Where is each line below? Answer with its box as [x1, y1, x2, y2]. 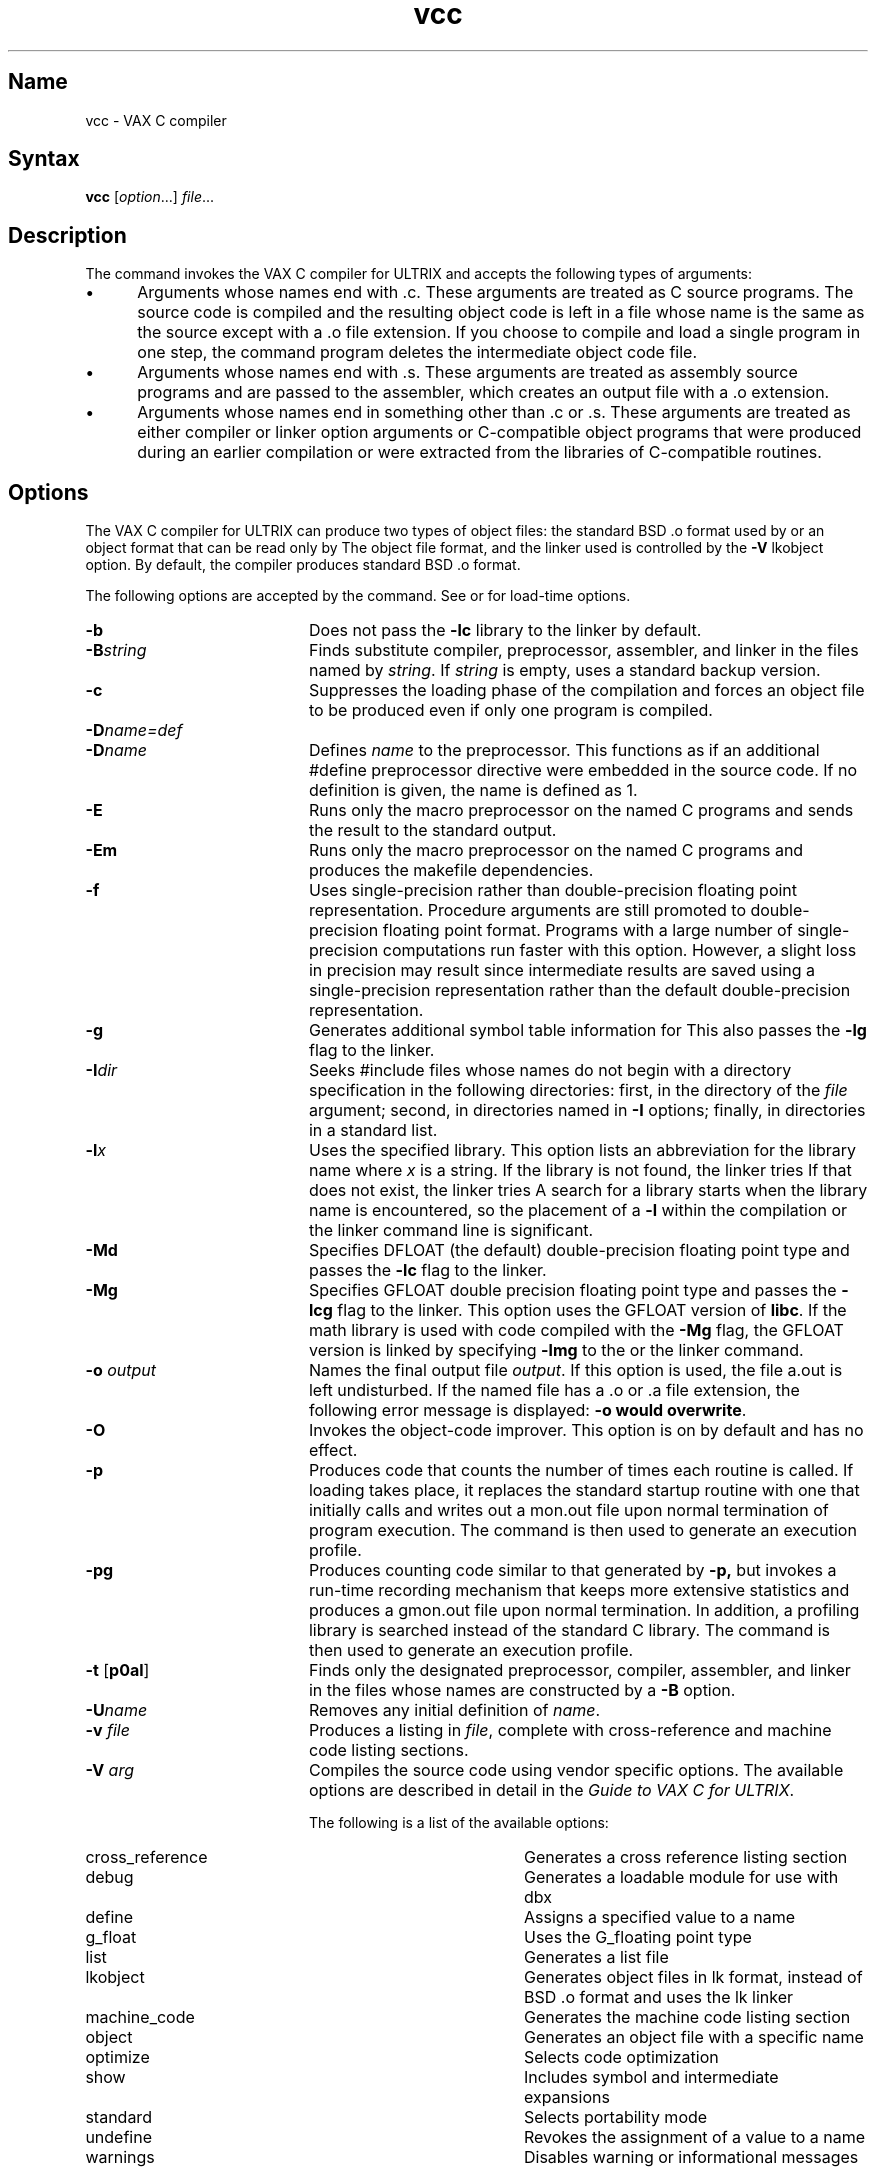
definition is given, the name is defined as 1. [308, 780, 638, 801]
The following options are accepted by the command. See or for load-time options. [85, 587, 631, 605]
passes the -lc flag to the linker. [308, 1260, 547, 1281]
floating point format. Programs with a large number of [382, 920, 793, 941]
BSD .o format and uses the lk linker [523, 1987, 794, 2008]
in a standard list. [308, 1120, 438, 1141]
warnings [85, 2147, 155, 2168]
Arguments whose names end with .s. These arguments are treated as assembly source [137, 362, 798, 383]
